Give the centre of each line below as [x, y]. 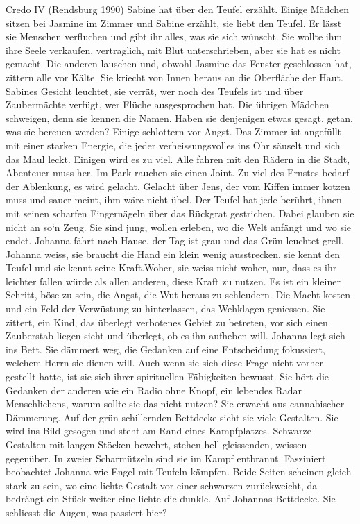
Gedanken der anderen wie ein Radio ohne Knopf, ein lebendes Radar [154, 390]
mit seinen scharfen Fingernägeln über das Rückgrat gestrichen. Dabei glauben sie [180, 213]
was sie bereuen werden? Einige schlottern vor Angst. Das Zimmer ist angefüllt [174, 132]
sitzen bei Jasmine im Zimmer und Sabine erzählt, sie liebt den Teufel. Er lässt [174, 23]
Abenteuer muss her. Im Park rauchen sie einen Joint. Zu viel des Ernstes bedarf [178, 172]
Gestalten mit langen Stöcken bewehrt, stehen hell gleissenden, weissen [156, 444]
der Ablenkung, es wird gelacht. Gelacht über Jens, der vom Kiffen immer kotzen [178, 186]
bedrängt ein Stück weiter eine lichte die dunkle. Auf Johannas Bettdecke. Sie [171, 499]
